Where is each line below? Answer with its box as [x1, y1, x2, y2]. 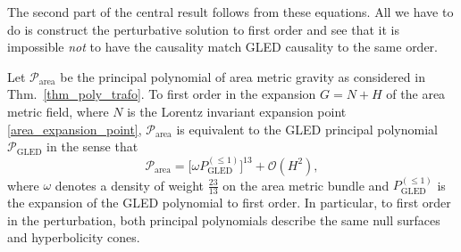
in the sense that [46, 137, 138, 156]
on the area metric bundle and [222, 175, 390, 194]
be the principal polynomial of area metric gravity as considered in [60, 67, 425, 85]
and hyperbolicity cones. [7, 228, 140, 247]
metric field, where [7, 102, 109, 120]
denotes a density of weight [54, 175, 205, 194]
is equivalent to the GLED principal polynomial [176, 119, 438, 138]
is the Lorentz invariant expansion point [127, 102, 347, 120]
